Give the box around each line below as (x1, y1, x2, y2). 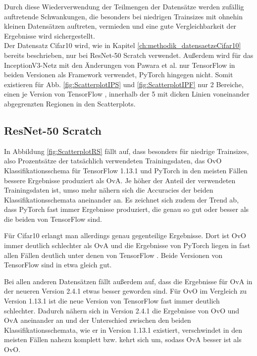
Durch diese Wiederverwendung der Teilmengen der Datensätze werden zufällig (4, 1, 244, 11)
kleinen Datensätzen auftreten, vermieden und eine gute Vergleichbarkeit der (4, 21, 237, 31)
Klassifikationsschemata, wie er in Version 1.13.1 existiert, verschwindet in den (4, 324, 242, 335)
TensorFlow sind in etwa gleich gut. (4, 259, 112, 270)
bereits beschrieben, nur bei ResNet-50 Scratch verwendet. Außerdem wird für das (4, 50, 254, 60)
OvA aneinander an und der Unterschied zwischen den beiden (4, 315, 191, 325)
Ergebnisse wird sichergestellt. (4, 30, 95, 41)
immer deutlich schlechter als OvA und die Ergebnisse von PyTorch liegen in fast (4, 240, 251, 251)
